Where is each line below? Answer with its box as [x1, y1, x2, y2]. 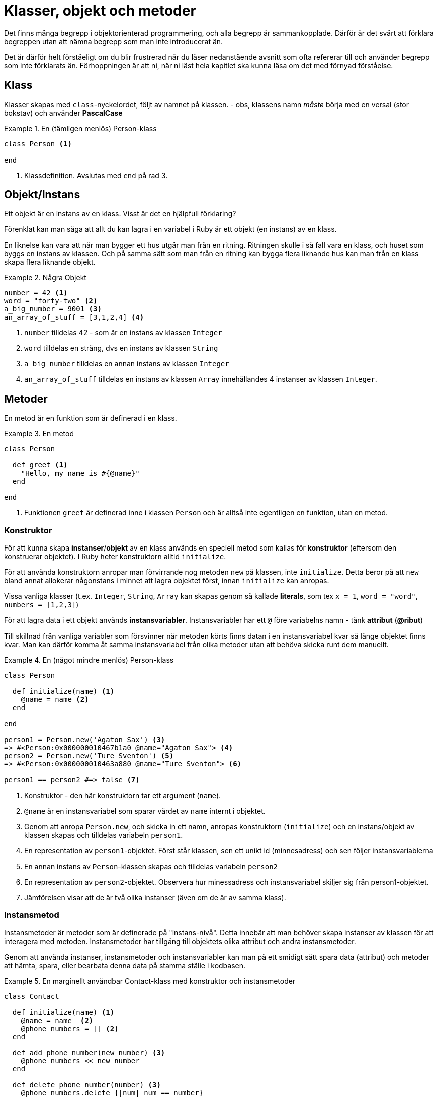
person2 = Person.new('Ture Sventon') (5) [4, 752, 174, 760]
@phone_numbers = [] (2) [21, 1024, 119, 1033]
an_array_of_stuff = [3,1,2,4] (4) [4, 313, 144, 322]
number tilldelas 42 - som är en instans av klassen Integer [24, 328, 222, 337]
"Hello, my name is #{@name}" [21, 469, 140, 478]
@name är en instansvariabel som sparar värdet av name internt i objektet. [24, 807, 266, 816]
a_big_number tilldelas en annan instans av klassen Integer [24, 359, 229, 368]
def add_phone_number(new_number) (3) [12, 1048, 165, 1057]
